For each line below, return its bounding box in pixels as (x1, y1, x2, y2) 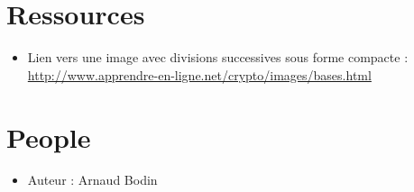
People (6, 118, 91, 155)
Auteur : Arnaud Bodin (27, 170, 158, 189)
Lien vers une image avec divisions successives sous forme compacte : (27, 48, 409, 67)
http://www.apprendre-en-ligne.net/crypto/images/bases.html (27, 65, 372, 84)
